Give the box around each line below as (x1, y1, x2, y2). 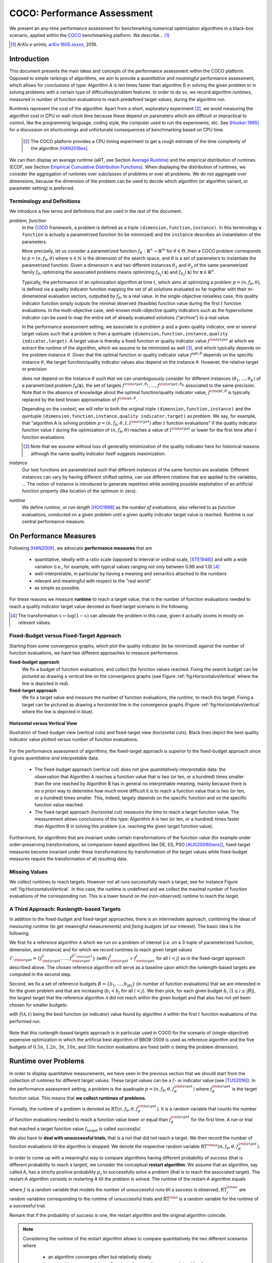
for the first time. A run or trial (190, 1116, 253, 1123)
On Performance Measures (9, 531, 96, 540)
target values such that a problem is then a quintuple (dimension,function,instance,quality (22, 331, 228, 337)
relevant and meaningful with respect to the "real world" (34, 577, 151, 584)
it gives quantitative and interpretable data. (9, 755, 99, 761)
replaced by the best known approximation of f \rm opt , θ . (22, 396, 138, 403)
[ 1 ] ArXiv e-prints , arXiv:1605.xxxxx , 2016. (11, 41, 98, 47)
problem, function (9, 217, 46, 223)
